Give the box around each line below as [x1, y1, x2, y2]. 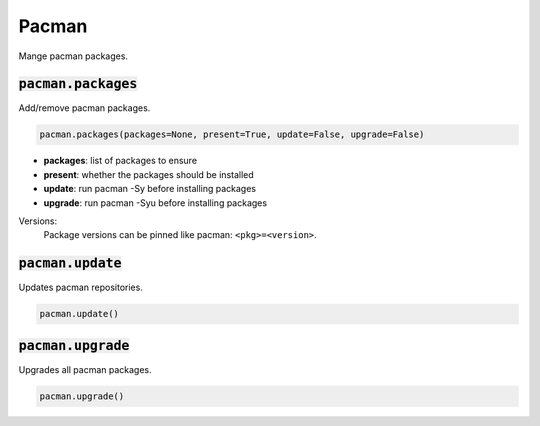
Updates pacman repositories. [18, 281, 144, 294]
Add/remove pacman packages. [18, 102, 151, 114]
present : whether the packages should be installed [43, 168, 254, 180]
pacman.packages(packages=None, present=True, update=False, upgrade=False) [39, 129, 425, 140]
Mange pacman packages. [18, 50, 129, 62]
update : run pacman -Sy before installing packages [43, 183, 257, 195]
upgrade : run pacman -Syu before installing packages [43, 196, 268, 209]
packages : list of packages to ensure [43, 155, 198, 167]
